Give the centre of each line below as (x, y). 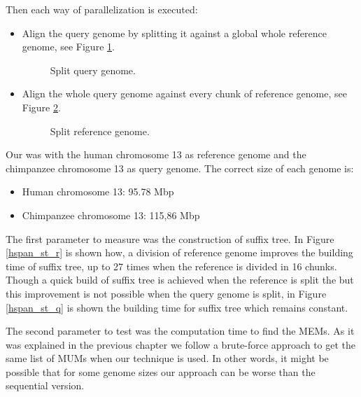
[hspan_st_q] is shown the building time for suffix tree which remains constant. (177, 307)
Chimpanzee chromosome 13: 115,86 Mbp (111, 215)
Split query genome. (93, 70)
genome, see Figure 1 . (68, 47)
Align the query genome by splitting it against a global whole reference (174, 33)
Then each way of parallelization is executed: (102, 9)
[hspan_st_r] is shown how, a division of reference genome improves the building (179, 252)
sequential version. (45, 385)
